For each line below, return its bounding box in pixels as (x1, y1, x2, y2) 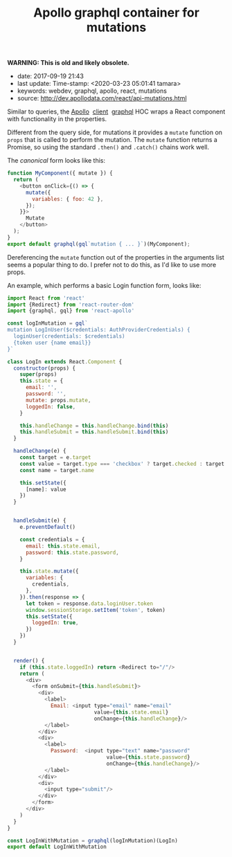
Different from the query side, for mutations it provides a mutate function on (7, 128, 223, 136)
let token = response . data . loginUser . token (25, 600, 154, 607)
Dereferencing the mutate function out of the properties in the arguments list (7, 253, 225, 261)
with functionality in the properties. (7, 115, 107, 123)
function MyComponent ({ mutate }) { (7, 170, 113, 177)
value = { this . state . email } (93, 708, 169, 716)
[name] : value (25, 486, 67, 493)
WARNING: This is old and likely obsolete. (7, 59, 130, 67)
